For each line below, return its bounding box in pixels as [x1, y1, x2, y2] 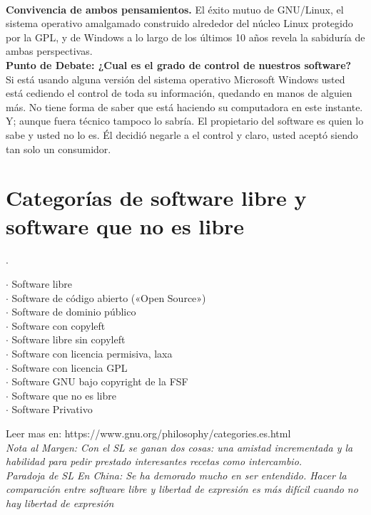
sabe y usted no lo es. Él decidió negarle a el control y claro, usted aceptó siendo [6, 127, 358, 142]
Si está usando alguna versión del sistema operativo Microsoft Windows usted [6, 71, 345, 86]
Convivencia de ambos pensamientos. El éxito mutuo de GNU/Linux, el [6, 1, 344, 16]
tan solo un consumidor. [6, 141, 111, 156]
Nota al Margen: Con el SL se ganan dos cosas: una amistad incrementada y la [6, 439, 353, 454]
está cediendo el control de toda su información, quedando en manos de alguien [6, 85, 352, 100]
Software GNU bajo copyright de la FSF [11, 374, 188, 389]
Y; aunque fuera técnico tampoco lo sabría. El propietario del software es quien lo [6, 113, 364, 128]
